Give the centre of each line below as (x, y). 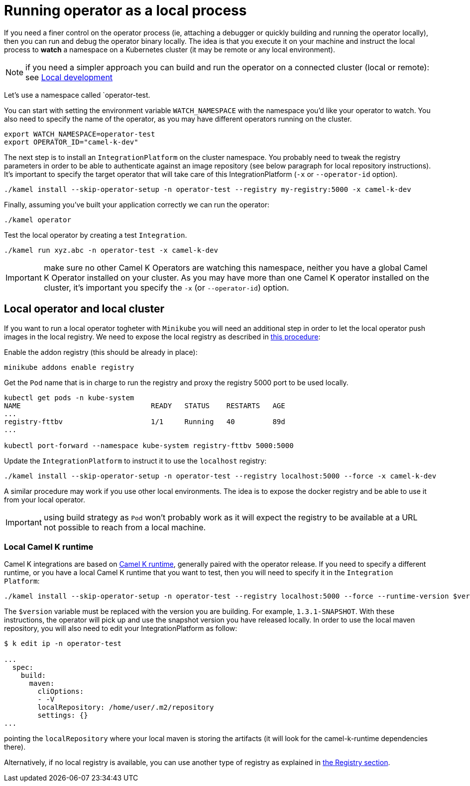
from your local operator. (45, 499)
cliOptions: (61, 692)
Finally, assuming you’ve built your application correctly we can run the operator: (137, 204)
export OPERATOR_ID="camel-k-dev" (71, 142)
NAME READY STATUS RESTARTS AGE (145, 405)
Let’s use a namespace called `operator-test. (77, 95)
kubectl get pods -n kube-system (69, 397)
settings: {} (63, 715)
